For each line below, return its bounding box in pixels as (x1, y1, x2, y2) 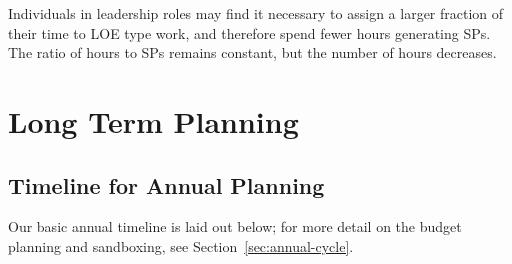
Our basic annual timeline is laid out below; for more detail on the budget (8, 216, 462, 237)
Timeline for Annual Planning (8, 169, 325, 200)
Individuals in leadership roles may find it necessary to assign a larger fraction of (8, 3, 504, 23)
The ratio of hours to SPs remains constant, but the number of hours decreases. (8, 42, 497, 63)
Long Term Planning (8, 100, 299, 141)
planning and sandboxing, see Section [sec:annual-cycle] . (8, 235, 354, 256)
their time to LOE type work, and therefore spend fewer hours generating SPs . (8, 22, 491, 43)
